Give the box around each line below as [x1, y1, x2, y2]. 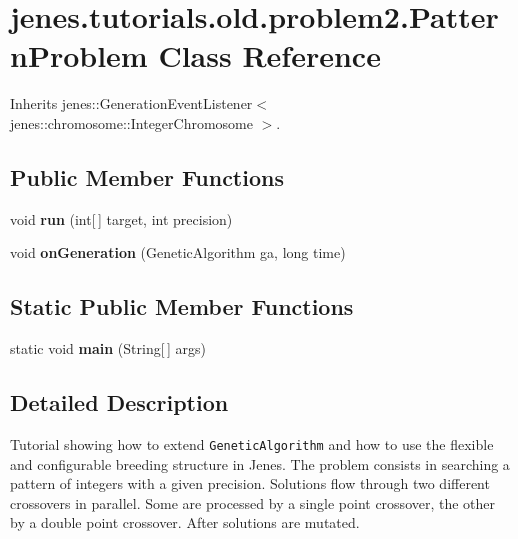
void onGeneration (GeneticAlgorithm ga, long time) [10, 242, 346, 263]
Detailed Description [10, 387, 229, 418]
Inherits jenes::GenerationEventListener [10, 93, 253, 114]
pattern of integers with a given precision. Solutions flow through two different [10, 473, 490, 494]
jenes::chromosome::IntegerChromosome [10, 112, 253, 133]
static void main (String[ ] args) [10, 338, 206, 359]
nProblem [10, 35, 148, 76]
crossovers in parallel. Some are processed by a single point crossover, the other [10, 492, 496, 513]
